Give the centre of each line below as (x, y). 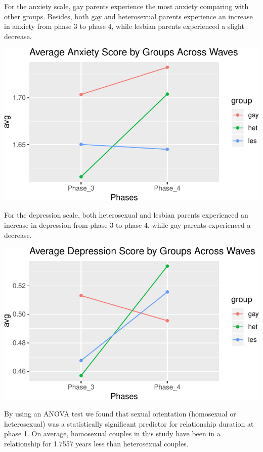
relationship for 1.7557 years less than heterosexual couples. (96, 443)
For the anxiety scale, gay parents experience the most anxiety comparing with (126, 6)
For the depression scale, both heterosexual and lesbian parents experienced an (126, 215)
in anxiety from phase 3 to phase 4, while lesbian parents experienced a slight (124, 26)
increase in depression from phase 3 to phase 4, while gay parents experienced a (127, 224)
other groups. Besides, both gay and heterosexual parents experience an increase (128, 16)
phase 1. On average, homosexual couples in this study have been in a (112, 433)
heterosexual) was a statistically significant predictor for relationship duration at (129, 423)
